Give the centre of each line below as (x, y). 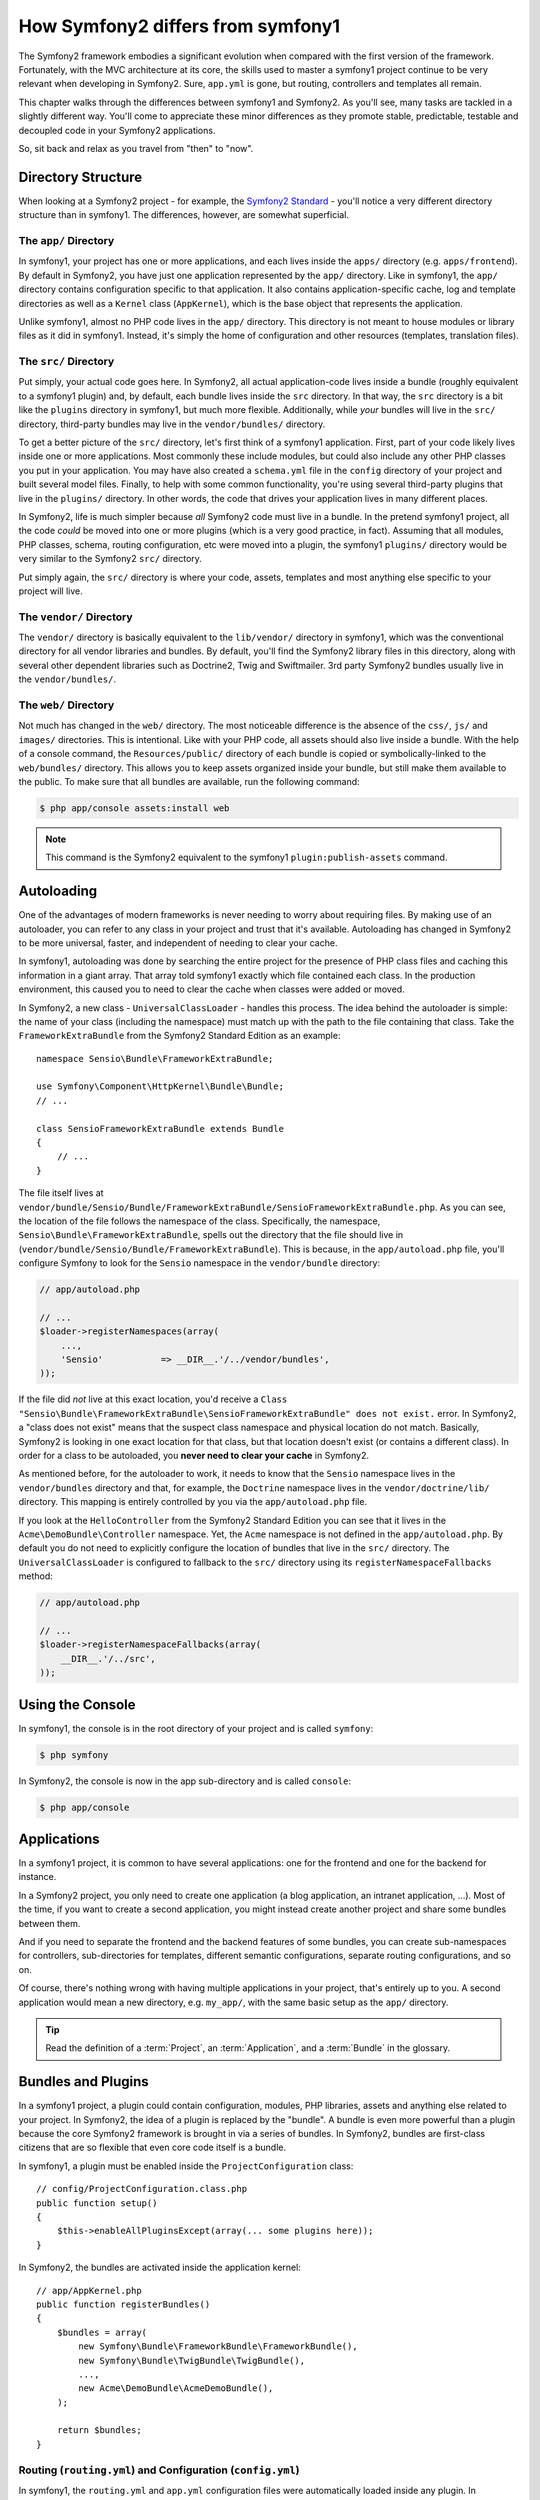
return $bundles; (99, 2430)
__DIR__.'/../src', (108, 1658)
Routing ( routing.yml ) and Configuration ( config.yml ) (159, 2470)
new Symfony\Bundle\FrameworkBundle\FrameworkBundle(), (218, 2346)
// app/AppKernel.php (89, 2290)
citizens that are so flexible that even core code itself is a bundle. (152, 2147)
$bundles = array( (102, 2332)
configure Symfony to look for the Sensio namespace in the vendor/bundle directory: (199, 1263)
